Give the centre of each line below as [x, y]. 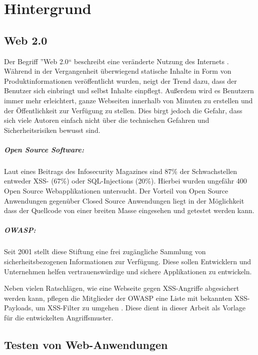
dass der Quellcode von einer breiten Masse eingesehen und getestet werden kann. [129, 210]
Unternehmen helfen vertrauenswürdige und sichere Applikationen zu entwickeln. [128, 271]
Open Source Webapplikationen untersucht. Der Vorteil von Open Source [116, 191]
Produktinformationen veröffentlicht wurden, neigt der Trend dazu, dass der [120, 80]
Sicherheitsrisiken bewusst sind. [52, 130]
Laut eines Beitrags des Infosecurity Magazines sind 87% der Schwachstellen [121, 171]
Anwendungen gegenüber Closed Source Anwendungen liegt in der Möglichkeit [124, 200]
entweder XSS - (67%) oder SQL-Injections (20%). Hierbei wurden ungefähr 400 [125, 181]
